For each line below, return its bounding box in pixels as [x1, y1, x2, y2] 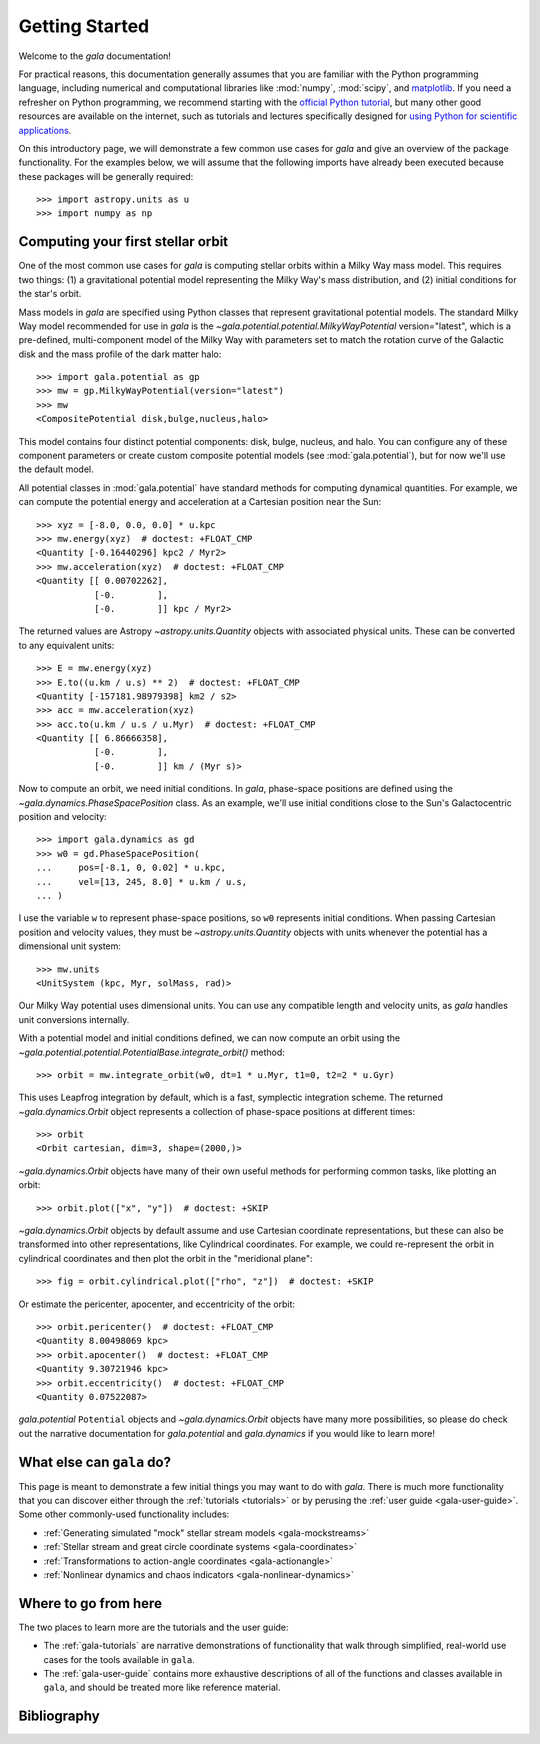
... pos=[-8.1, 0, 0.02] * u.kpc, [36, 862, 227, 874]
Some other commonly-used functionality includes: [18, 1508, 230, 1520]
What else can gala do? [18, 1453, 172, 1470]
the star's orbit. [18, 288, 82, 300]
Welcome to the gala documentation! [18, 50, 172, 62]
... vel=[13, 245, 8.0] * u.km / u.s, [36, 876, 248, 887]
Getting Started [18, 15, 150, 37]
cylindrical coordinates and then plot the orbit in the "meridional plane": [18, 1252, 314, 1264]
